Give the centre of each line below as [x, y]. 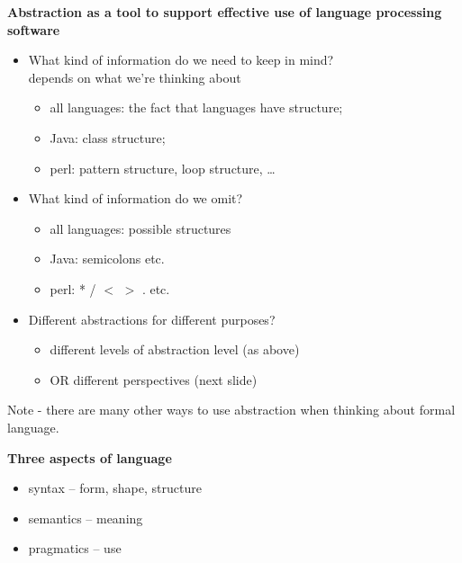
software [34, 29]
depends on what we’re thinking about [135, 77]
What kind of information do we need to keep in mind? [181, 60]
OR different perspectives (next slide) [154, 379]
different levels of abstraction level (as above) [175, 349]
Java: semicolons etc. [107, 259]
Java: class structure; [108, 137]
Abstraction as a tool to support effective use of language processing [225, 12]
